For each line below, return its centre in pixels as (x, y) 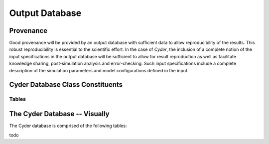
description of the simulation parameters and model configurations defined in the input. (99, 70)
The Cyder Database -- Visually (59, 114)
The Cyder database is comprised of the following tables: (68, 126)
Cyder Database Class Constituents (66, 85)
